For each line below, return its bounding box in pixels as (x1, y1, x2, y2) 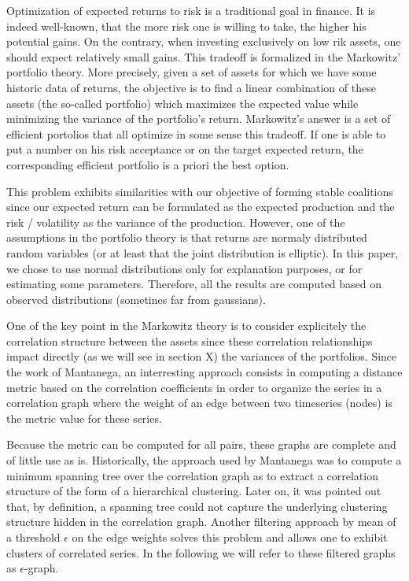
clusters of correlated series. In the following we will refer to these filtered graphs (6, 544, 396, 561)
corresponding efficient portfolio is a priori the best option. (6, 156, 289, 172)
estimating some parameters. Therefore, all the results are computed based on (6, 276, 382, 292)
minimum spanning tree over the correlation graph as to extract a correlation (6, 467, 378, 483)
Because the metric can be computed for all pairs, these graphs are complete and (6, 436, 396, 453)
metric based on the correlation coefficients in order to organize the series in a (6, 379, 382, 395)
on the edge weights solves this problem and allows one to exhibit (72, 529, 388, 545)
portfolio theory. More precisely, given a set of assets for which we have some (6, 64, 377, 80)
